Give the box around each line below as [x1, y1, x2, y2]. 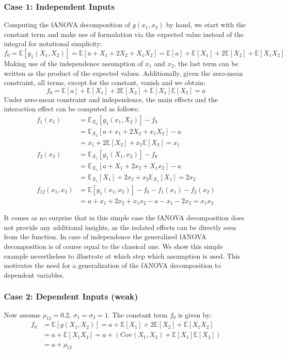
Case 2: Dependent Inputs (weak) [4, 290, 138, 302]
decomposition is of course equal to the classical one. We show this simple [4, 241, 223, 251]
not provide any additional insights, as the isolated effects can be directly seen [4, 222, 236, 232]
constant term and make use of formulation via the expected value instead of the [4, 29, 244, 39]
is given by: [178, 309, 212, 319]
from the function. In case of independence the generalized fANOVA [4, 231, 207, 242]
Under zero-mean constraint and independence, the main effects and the [4, 94, 218, 104]
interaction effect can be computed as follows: [4, 104, 139, 114]
